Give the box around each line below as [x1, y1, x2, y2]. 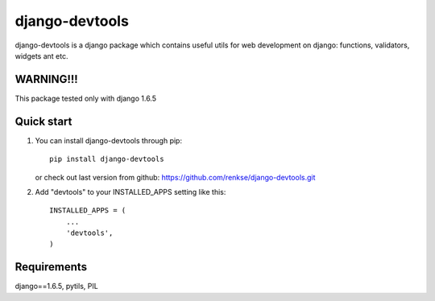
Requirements [14, 260, 88, 274]
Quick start [14, 114, 72, 128]
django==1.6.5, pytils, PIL [14, 282, 98, 291]
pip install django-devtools [49, 155, 164, 164]
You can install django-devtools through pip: [35, 135, 183, 145]
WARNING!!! [14, 72, 78, 86]
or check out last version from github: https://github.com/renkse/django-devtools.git [35, 172, 316, 182]
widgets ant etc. [14, 51, 68, 60]
